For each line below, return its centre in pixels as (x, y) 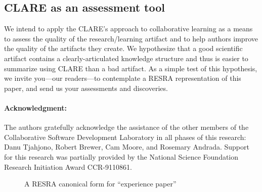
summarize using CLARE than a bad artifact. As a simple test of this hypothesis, (131, 68)
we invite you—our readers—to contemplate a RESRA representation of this (123, 78)
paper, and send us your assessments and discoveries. (86, 88)
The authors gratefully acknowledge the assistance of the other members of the (126, 127)
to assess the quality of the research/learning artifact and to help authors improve (131, 38)
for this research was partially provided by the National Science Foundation (121, 156)
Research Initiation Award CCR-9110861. (68, 166)
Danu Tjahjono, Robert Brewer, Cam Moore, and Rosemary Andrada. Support (127, 147)
